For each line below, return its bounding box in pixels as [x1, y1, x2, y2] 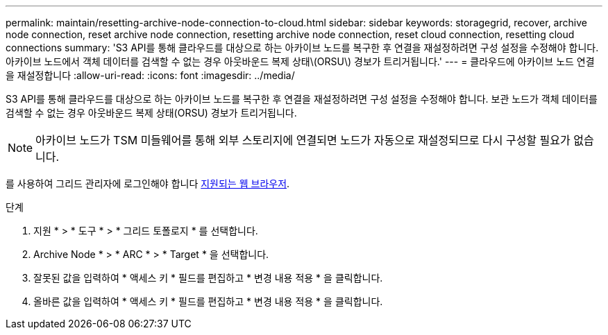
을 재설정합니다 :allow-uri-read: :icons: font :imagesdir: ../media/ [6, 69, 295, 81]
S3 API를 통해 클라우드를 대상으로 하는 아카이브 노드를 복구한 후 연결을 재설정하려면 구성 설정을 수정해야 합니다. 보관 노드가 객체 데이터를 [6, 93, 598, 105]
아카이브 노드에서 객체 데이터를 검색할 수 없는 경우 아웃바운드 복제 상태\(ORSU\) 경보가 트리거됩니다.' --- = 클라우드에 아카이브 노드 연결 [6, 55, 595, 67]
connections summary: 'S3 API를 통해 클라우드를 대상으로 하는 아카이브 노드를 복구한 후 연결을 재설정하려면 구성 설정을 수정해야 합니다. [6, 42, 599, 53]
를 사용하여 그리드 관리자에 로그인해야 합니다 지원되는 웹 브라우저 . [6, 178, 290, 189]
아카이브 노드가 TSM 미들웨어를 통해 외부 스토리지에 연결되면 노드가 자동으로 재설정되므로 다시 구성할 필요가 [35, 133, 571, 147]
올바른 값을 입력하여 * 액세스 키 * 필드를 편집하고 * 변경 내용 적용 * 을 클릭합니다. [33, 295, 383, 307]
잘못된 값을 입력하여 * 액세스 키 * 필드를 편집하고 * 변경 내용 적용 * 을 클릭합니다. [33, 272, 383, 284]
